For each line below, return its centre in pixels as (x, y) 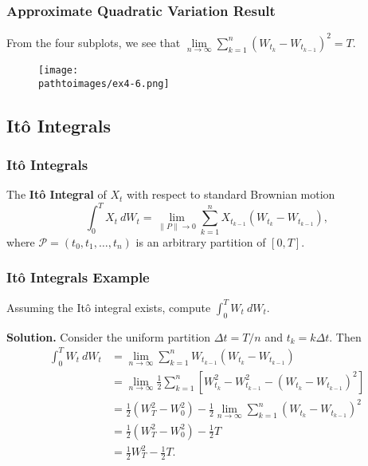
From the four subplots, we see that (94, 42)
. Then (345, 336)
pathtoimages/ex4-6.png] (104, 83)
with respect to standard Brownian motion (231, 194)
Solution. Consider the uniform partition (109, 336)
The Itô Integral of (57, 194)
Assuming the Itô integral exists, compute (109, 307)
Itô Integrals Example (78, 277)
